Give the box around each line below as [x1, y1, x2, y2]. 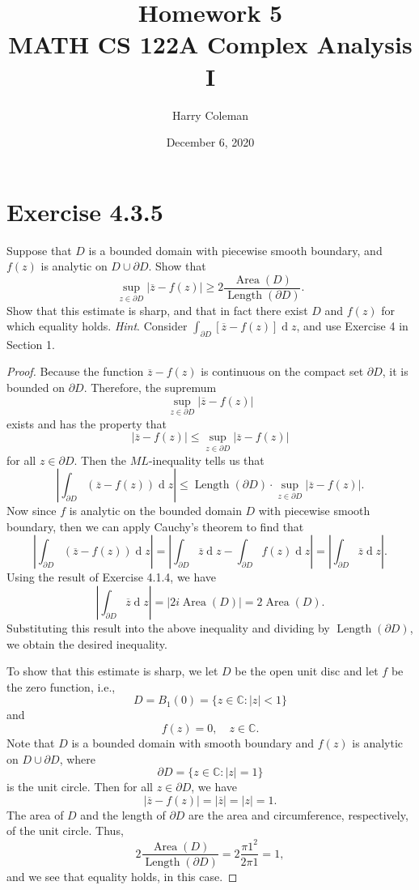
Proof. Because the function [6, 363, 144, 380]
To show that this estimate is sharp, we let [6, 662, 218, 679]
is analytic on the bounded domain [69, 502, 242, 519]
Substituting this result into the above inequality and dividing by [6, 620, 330, 637]
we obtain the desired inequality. [6, 635, 167, 652]
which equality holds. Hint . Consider [6, 317, 188, 334]
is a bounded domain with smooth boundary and [71, 735, 315, 752]
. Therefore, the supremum [83, 379, 217, 396]
